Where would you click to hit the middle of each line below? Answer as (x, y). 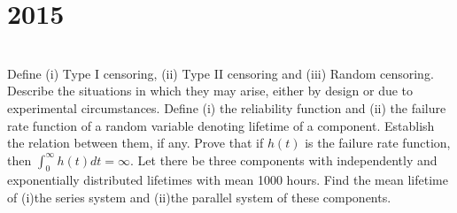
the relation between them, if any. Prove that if (136, 143)
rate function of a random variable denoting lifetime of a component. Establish (221, 125)
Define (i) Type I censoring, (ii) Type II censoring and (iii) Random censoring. (221, 73)
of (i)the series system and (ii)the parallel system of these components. (199, 198)
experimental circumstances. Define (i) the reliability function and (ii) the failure (227, 107)
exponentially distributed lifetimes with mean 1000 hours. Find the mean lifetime (228, 180)
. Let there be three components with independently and (284, 160)
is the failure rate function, (378, 143)
